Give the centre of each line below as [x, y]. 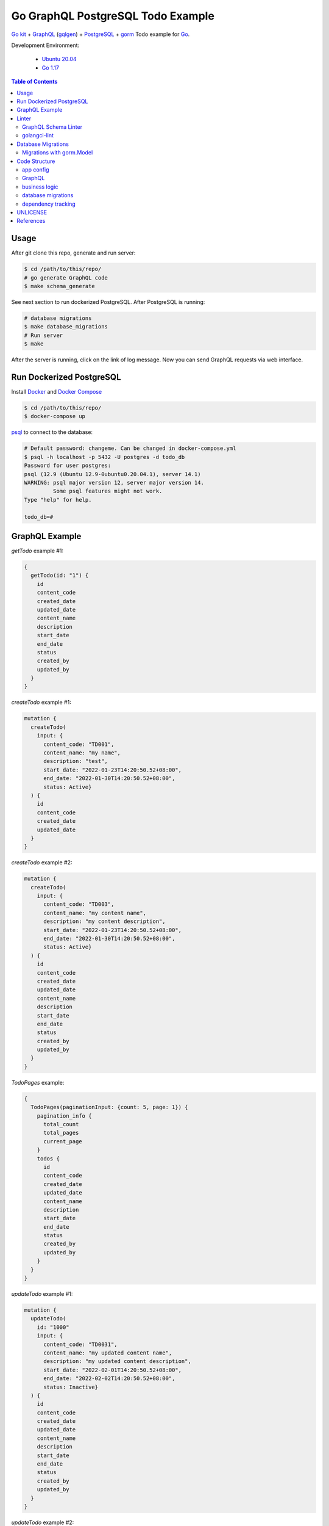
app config [36, 170]
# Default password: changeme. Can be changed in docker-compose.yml [130, 448]
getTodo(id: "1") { [60, 576]
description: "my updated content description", [117, 1361]
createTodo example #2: [42, 862]
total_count [61, 1124]
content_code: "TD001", [79, 744]
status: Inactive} [71, 1387]
